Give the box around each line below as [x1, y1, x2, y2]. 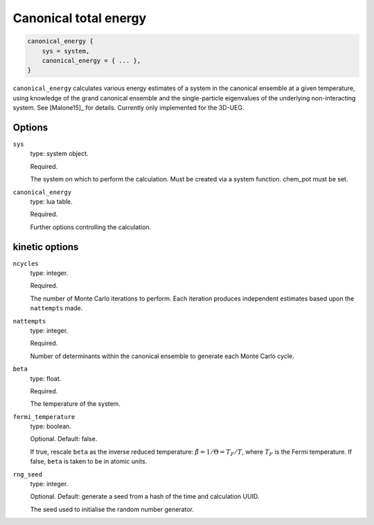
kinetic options [12, 241, 79, 253]
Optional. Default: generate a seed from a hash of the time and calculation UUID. [30, 492, 260, 501]
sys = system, [42, 47, 90, 55]
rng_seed [12, 470, 43, 478]
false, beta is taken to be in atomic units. [30, 457, 148, 465]
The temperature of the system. [30, 400, 121, 408]
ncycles [12, 260, 39, 267]
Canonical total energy [12, 10, 147, 26]
